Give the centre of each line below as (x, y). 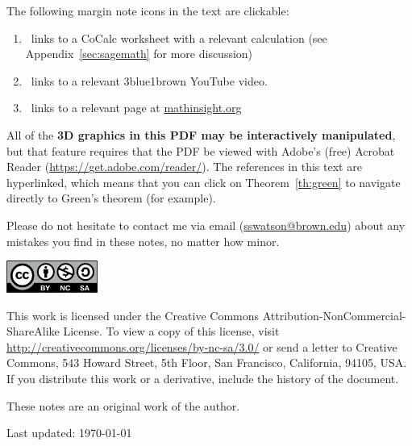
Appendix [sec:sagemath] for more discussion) (139, 54)
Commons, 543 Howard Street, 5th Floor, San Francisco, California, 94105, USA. (207, 363)
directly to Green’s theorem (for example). (111, 198)
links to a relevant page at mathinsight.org (136, 108)
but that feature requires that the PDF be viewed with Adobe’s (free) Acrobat (201, 150)
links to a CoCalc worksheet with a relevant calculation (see (179, 38)
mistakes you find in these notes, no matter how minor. (143, 241)
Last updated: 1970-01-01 (69, 433)
